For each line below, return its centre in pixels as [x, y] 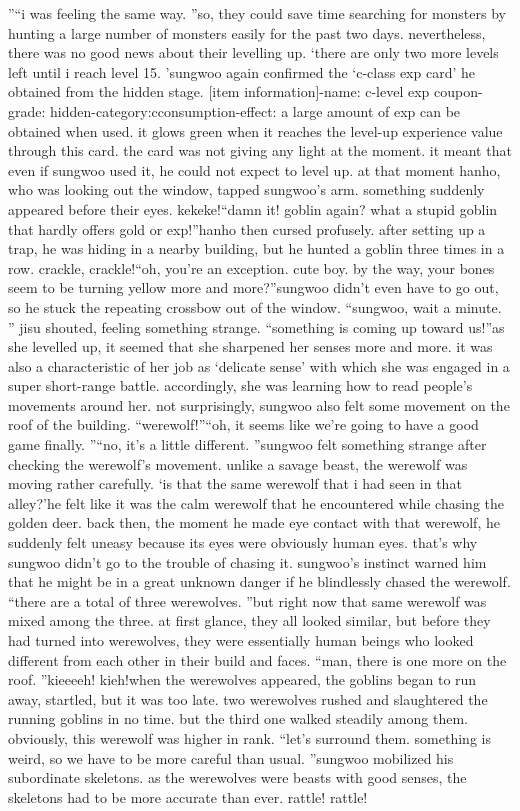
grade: [27, 110]
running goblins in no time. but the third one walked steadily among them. [238, 718]
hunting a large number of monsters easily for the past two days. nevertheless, [247, 32]
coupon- [458, 91]
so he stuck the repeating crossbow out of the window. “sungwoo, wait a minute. [255, 306]
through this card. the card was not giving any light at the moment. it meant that [260, 150]
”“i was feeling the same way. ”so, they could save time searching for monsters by [257, 13]
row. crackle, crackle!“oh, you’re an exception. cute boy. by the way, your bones [251, 267]
